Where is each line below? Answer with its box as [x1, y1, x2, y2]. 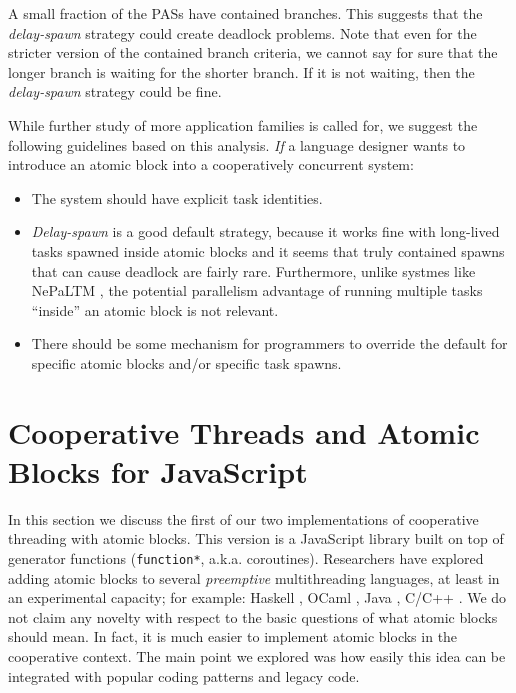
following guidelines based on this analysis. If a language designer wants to [8, 134, 466, 155]
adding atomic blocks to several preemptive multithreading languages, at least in [8, 567, 500, 588]
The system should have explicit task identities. [31, 187, 323, 208]
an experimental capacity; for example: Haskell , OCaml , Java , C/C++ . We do [8, 587, 507, 608]
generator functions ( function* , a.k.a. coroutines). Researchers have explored [8, 548, 484, 568]
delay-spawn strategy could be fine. [8, 81, 222, 102]
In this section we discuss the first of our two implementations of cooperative [8, 508, 479, 529]
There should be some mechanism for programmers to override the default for [31, 333, 508, 354]
